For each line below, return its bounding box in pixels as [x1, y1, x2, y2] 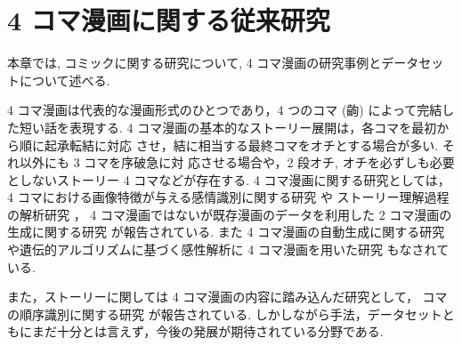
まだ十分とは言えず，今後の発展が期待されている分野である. [31, 322, 384, 341]
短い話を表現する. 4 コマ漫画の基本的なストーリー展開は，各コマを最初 [19, 117, 437, 136]
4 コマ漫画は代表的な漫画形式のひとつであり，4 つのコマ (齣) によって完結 [7, 101, 442, 119]
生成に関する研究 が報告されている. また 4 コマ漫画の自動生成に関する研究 [7, 222, 445, 241]
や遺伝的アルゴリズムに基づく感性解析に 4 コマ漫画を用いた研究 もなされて [7, 240, 450, 259]
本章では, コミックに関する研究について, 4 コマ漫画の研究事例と [7, 53, 382, 72]
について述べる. [19, 70, 110, 89]
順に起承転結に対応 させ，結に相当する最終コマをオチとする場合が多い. [19, 135, 439, 154]
